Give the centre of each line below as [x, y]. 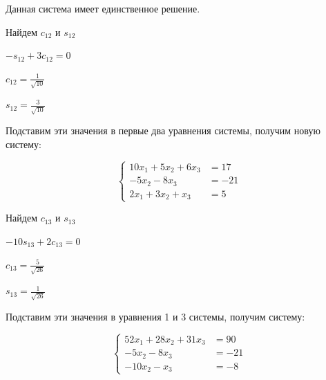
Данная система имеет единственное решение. [103, 8]
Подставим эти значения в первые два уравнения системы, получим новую [163, 130]
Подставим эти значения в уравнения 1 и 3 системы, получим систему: [155, 316]
